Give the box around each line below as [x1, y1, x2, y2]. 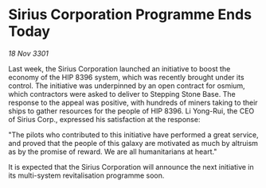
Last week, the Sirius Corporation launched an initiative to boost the [8, 63, 231, 73]
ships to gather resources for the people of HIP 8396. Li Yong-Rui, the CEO [8, 106, 255, 116]
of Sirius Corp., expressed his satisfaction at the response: [8, 114, 201, 124]
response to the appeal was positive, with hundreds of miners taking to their [8, 98, 258, 107]
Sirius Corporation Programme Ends [8, 6, 252, 24]
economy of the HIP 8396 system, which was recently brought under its [8, 72, 244, 82]
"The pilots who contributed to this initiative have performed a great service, [8, 129, 259, 140]
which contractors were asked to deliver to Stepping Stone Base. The [8, 89, 237, 98]
